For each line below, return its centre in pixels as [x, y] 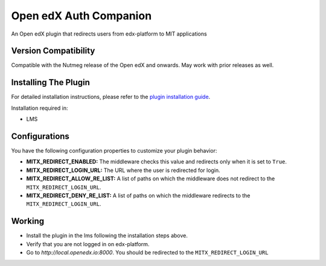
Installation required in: [40, 108]
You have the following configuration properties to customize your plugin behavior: [114, 151]
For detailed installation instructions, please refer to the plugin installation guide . [111, 97]
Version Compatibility [53, 51]
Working [28, 221]
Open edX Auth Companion [81, 16]
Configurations [40, 136]
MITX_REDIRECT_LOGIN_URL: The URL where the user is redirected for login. [123, 170]
